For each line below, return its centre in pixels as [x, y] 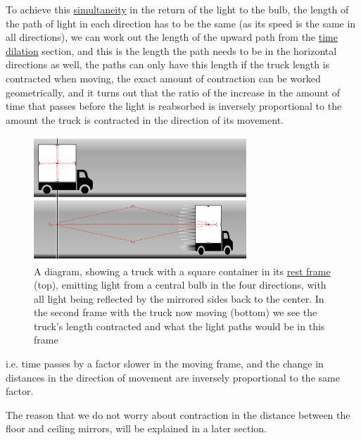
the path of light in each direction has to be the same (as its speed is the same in [181, 23]
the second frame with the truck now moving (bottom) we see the [176, 312]
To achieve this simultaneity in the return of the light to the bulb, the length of [177, 9]
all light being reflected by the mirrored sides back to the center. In [179, 298]
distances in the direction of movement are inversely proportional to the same [173, 377]
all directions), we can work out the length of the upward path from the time [172, 37]
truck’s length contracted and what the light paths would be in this [179, 326]
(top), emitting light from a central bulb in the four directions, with [180, 285]
